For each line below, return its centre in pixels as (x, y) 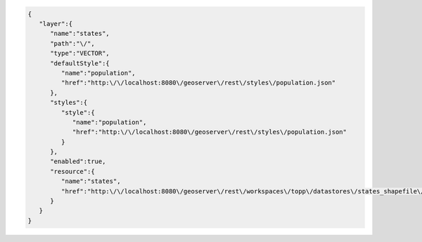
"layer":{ (56, 24)
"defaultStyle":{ (80, 63)
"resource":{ (72, 171)
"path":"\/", (72, 43)
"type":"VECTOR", (80, 53)
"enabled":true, (78, 161)
